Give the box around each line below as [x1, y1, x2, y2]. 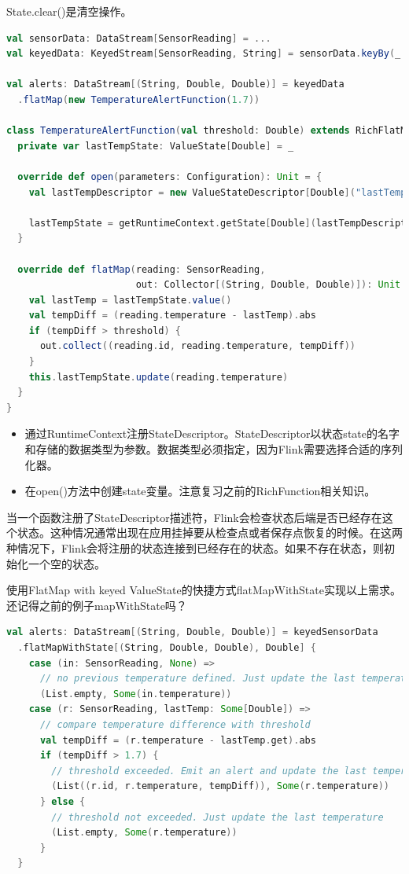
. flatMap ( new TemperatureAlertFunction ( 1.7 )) [17, 94, 260, 105]
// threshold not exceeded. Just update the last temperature [51, 811, 384, 823]
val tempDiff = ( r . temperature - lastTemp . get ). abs [39, 734, 316, 746]
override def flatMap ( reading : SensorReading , [17, 263, 266, 275]
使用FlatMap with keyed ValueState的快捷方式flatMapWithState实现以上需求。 [6, 582, 401, 598]
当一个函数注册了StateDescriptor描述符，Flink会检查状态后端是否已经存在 [6, 509, 382, 525]
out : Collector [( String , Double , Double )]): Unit [135, 279, 401, 291]
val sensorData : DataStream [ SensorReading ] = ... [6, 32, 271, 44]
